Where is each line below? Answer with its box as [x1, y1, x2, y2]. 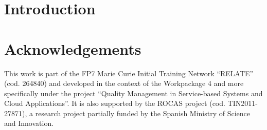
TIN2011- [227, 98, 258, 109]
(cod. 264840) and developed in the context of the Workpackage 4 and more [4, 78, 244, 89]
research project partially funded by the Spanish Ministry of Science [35, 107, 251, 118]
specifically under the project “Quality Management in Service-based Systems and [4, 88, 263, 98]
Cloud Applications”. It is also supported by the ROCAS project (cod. [4, 98, 225, 109]
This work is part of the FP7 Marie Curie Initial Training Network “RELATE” [4, 68, 254, 78]
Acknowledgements [4, 38, 141, 59]
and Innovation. [4, 118, 54, 128]
